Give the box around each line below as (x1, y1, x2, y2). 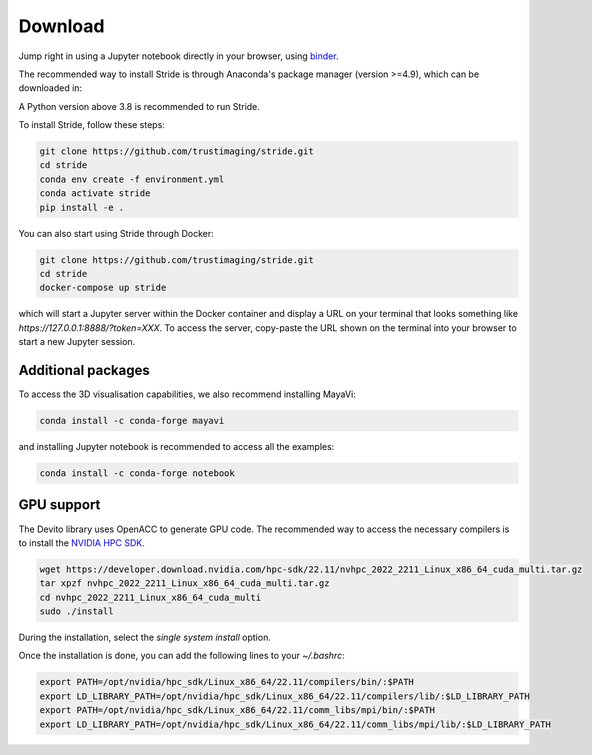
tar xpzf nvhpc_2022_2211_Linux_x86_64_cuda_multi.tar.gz (39, 578, 330, 589)
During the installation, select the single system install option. (18, 631, 272, 644)
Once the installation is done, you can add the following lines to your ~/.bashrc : (18, 650, 345, 662)
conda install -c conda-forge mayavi (39, 415, 225, 427)
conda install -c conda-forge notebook (39, 468, 235, 479)
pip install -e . (39, 201, 125, 213)
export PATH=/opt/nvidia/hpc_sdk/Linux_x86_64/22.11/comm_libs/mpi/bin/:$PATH (39, 705, 435, 716)
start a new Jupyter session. (18, 336, 136, 348)
